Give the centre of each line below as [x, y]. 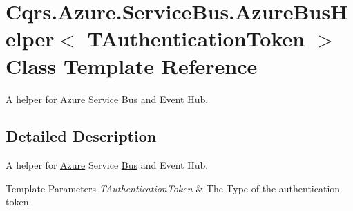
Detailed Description [81, 136]
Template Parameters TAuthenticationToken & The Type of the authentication [173, 188]
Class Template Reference [132, 65]
